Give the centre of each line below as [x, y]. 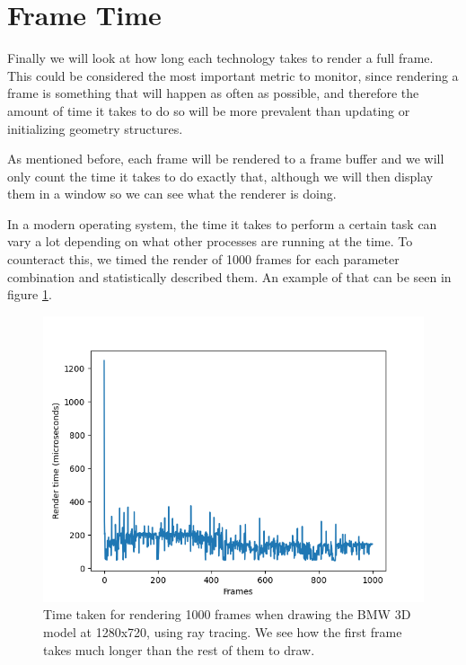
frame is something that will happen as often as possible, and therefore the [213, 93]
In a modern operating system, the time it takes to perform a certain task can [222, 223]
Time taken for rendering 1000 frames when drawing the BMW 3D [227, 614]
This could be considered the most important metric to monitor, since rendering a [233, 75]
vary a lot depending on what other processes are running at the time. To [210, 241]
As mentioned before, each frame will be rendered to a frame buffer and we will [226, 159]
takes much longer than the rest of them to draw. [179, 649]
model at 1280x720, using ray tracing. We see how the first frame [223, 632]
